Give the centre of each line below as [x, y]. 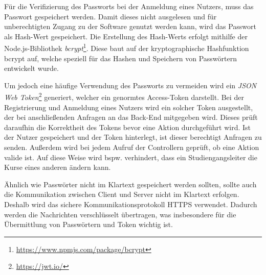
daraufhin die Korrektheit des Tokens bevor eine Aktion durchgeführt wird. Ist [128, 127]
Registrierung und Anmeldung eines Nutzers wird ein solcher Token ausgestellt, [129, 107]
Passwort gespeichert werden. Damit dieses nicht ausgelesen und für [110, 16]
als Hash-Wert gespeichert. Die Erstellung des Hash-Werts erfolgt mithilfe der [126, 36]
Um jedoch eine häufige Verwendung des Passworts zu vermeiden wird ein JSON [130, 85]
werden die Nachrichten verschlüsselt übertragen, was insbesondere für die [120, 214]
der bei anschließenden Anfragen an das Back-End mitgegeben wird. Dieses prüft [131, 117]
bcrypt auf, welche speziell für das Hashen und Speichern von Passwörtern [121, 58]
